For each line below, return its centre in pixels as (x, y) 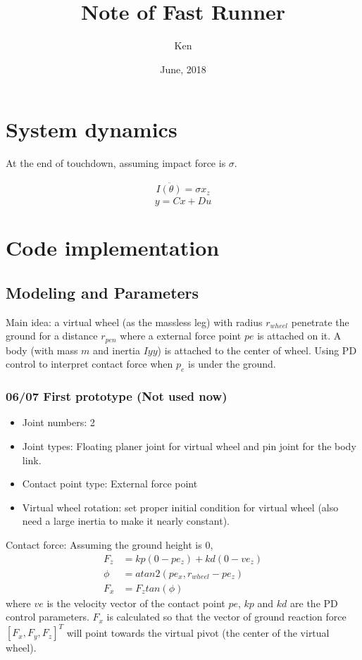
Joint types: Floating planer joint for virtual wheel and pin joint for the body (189, 446)
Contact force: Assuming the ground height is (104, 544)
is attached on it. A (299, 336)
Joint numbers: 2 (58, 422)
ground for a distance (52, 336)
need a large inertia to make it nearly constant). (126, 521)
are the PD (314, 603)
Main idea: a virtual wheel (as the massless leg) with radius (134, 322)
